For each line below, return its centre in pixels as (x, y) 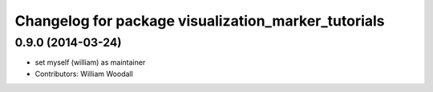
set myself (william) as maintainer (90, 62)
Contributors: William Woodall (84, 74)
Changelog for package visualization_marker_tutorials (200, 21)
